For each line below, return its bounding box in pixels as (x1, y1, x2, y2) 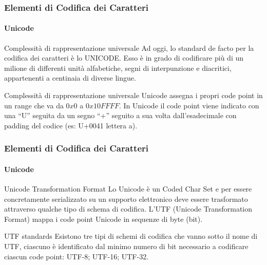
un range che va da (4, 100, 64, 110)
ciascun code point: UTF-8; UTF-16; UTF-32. (4, 251, 149, 261)
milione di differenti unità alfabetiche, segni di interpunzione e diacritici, (4, 62, 232, 73)
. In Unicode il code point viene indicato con (119, 100, 259, 110)
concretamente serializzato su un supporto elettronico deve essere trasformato (4, 193, 248, 204)
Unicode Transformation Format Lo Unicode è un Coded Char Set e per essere (4, 183, 252, 194)
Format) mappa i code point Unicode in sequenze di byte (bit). (4, 213, 203, 224)
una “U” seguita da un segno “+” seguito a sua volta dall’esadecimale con (4, 110, 237, 121)
